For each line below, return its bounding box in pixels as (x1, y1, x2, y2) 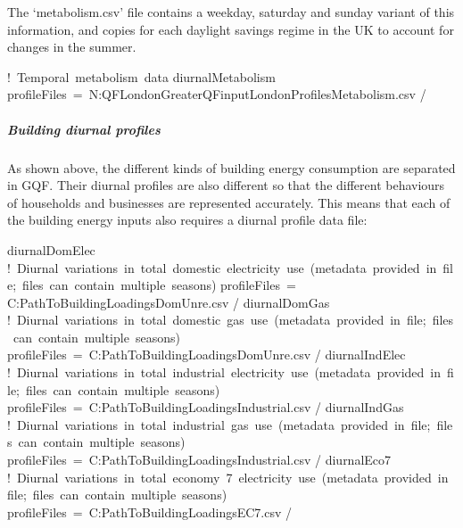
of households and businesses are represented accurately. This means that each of (7, 193, 451, 211)
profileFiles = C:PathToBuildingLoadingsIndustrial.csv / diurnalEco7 (7, 450, 392, 469)
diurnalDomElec (7, 240, 95, 259)
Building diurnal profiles (7, 120, 161, 138)
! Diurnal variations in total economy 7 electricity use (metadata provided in (7, 467, 449, 486)
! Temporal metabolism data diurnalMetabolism (7, 67, 276, 86)
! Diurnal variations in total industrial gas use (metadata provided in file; (7, 415, 431, 433)
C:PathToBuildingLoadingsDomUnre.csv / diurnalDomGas (7, 293, 330, 311)
